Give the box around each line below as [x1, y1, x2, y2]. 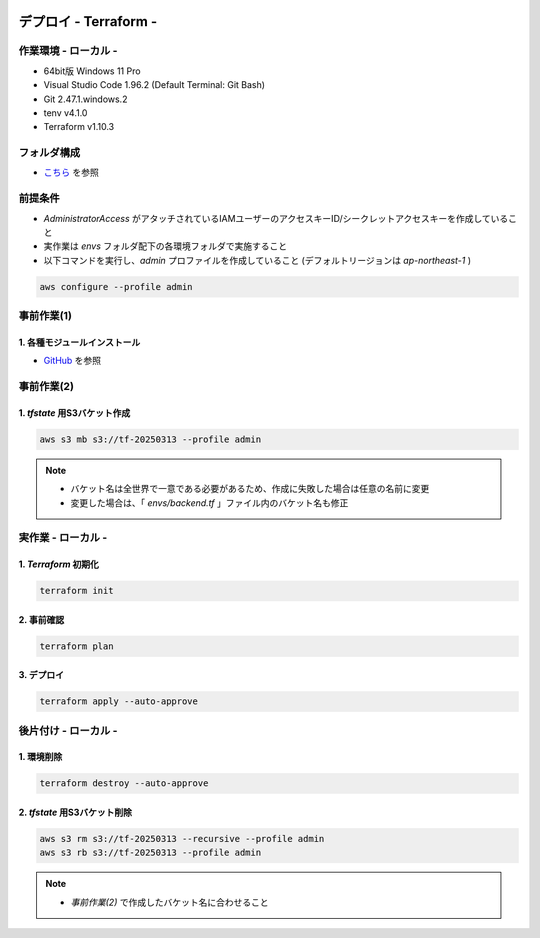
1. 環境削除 [18, 751, 63, 763]
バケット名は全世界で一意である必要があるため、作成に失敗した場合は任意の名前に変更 [70, 483, 430, 495]
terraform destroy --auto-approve [39, 778, 209, 789]
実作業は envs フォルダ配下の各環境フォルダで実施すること [43, 240, 288, 252]
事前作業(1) [18, 309, 72, 323]
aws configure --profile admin [39, 281, 194, 292]
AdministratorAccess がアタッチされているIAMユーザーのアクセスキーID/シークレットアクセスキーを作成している [43, 212, 509, 224]
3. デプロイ [18, 669, 65, 681]
